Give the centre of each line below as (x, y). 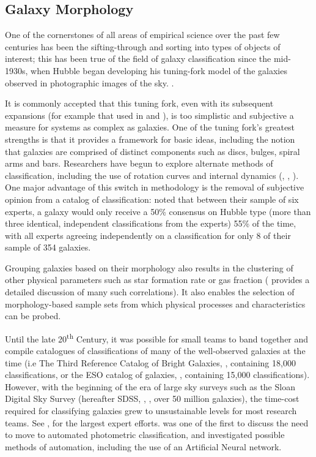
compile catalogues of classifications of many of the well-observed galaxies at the (155, 351)
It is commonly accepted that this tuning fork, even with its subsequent (139, 103)
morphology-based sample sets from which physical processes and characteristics (155, 304)
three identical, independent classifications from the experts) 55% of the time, (151, 223)
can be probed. (33, 316)
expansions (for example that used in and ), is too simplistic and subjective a (149, 115)
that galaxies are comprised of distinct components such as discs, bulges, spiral (152, 151)
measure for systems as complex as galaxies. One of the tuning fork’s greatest (150, 127)
